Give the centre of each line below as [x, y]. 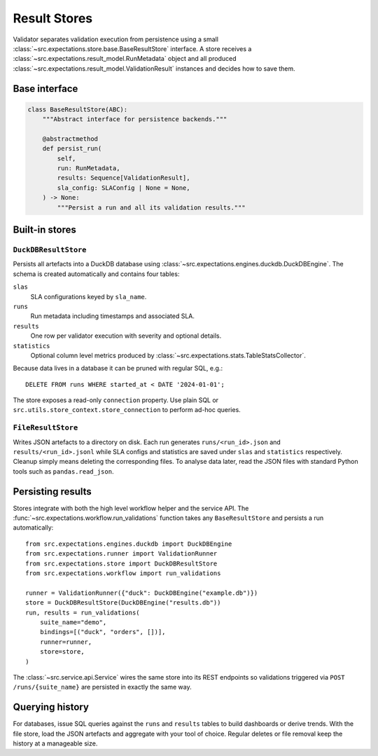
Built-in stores [44, 230]
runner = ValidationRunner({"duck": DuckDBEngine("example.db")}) [142, 593]
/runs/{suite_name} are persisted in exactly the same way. [102, 687]
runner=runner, [66, 642]
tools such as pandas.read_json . [63, 471]
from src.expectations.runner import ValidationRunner [121, 554]
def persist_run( [72, 149]
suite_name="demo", [73, 622]
